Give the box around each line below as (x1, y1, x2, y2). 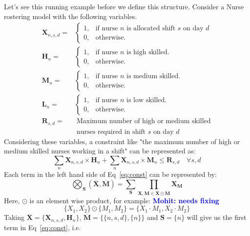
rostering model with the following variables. (4, 11, 137, 21)
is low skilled (126, 96, 165, 104)
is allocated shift (126, 24, 176, 32)
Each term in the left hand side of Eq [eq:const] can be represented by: (4, 169, 217, 179)
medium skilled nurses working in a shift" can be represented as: (4, 146, 196, 156)
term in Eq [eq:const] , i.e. (4, 222, 81, 232)
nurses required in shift (76, 128, 146, 135)
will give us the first (187, 212, 247, 222)
